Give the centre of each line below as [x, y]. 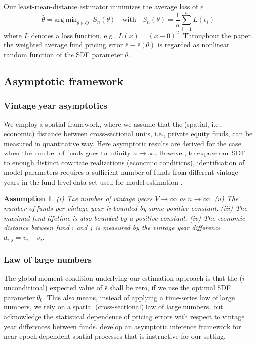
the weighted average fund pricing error [64, 45]
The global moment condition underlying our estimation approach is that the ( [123, 278]
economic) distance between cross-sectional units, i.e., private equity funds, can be [128, 134]
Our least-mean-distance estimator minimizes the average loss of [101, 6]
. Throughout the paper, [216, 35]
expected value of [76, 287]
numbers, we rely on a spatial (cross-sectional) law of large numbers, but [114, 307]
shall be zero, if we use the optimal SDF [170, 287]
